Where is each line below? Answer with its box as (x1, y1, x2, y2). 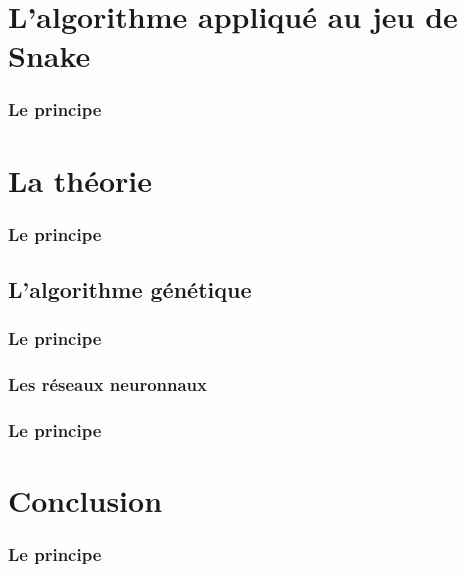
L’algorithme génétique (8, 274, 252, 305)
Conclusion (8, 480, 163, 521)
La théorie (8, 159, 152, 200)
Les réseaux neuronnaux (8, 372, 207, 397)
